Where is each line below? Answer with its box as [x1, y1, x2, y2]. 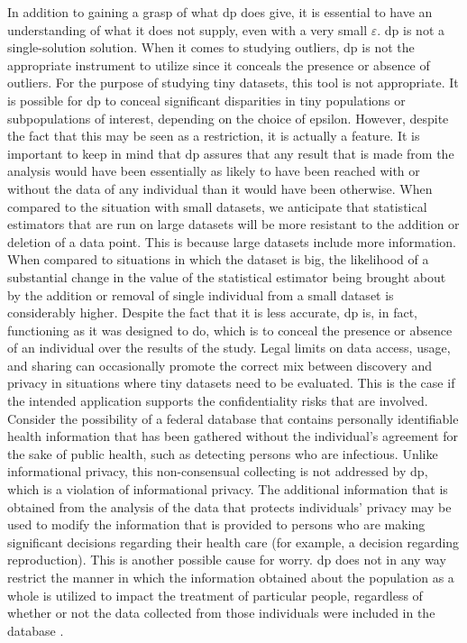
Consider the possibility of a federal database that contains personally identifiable [7, 409, 459, 427]
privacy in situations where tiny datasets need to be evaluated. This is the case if [7, 373, 455, 392]
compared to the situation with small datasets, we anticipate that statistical [7, 197, 427, 216]
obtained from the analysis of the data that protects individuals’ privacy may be [7, 497, 452, 516]
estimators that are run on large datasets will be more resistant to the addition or [7, 215, 460, 234]
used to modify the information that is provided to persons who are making [7, 515, 426, 534]
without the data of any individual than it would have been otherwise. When [7, 179, 433, 197]
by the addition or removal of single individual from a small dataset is [7, 285, 394, 304]
